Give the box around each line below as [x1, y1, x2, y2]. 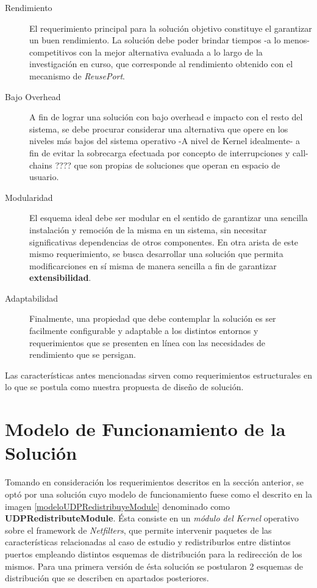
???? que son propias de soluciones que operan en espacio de [55, 158, 280, 171]
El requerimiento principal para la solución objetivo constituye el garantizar [29, 21, 312, 34]
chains [29, 158, 52, 171]
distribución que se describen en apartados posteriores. [5, 572, 209, 584]
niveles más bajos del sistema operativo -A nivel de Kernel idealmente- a [29, 134, 301, 147]
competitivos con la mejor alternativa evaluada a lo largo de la [29, 45, 263, 58]
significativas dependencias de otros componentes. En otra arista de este [29, 235, 299, 248]
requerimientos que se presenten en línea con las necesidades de [29, 336, 266, 349]
